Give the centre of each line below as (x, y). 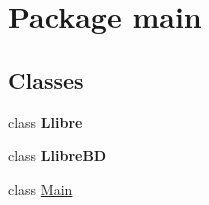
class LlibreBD (57, 155)
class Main (40, 188)
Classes (46, 79)
